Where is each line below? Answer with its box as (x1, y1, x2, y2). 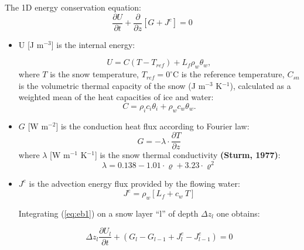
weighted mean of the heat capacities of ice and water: (18, 91, 214, 103)
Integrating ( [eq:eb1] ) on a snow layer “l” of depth (18, 207, 199, 219)
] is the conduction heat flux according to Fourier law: (56, 119, 250, 132)
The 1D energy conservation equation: (5, 1, 141, 13)
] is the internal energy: (51, 38, 135, 50)
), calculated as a (230, 79, 291, 91)
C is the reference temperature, (172, 68, 285, 80)
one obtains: (216, 207, 260, 219)
